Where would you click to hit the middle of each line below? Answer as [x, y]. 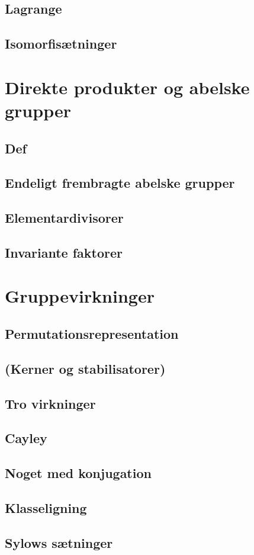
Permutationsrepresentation [92, 334]
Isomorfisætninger [61, 44]
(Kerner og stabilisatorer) [85, 368]
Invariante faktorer [64, 252]
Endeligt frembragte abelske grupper [120, 183]
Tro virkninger [50, 403]
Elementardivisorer [64, 218]
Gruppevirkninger [80, 296]
